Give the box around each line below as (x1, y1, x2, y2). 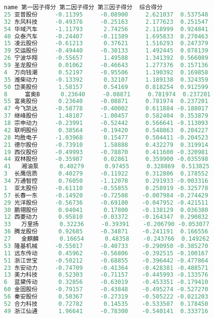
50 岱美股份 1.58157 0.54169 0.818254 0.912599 (4, 83, 208, 90)
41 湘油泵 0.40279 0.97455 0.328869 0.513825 (4, 163, 210, 170)
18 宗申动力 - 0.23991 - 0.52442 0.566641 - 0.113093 (4, 120, 208, 126)
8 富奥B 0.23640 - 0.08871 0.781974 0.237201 (4, 90, 211, 98)
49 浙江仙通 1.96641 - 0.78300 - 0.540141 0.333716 (4, 307, 208, 315)
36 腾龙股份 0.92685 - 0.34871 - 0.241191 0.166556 (4, 228, 208, 235)
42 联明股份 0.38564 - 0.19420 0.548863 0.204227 (4, 126, 208, 134)
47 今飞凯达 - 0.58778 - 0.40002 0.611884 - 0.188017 (4, 105, 208, 112)
